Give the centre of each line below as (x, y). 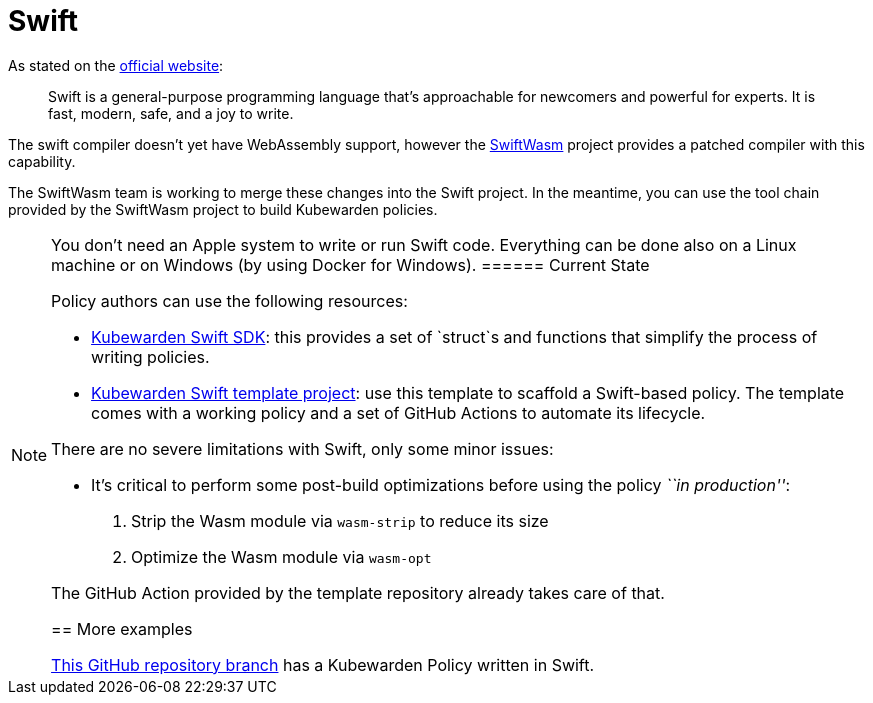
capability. (42, 161)
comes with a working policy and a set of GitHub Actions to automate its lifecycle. (398, 412)
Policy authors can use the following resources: (229, 300)
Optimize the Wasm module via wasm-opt (281, 556)
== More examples (122, 628)
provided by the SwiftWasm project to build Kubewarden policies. (223, 209)
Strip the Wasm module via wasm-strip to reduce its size (340, 520)
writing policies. (150, 356)
